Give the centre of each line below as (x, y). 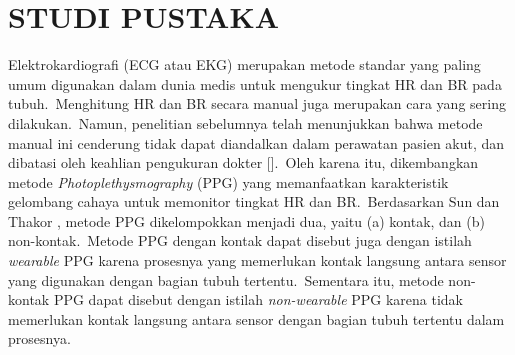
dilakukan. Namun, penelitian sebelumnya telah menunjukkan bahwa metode (245, 122)
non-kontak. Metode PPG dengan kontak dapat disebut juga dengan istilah (240, 240)
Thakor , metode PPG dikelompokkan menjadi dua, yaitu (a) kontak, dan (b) (246, 220)
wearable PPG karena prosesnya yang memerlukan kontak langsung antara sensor (257, 260)
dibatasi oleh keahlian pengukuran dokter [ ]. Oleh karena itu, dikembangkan (243, 162)
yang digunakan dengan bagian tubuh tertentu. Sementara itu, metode (226, 279)
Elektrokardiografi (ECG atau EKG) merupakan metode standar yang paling (244, 64)
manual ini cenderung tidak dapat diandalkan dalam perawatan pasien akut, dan (256, 142)
